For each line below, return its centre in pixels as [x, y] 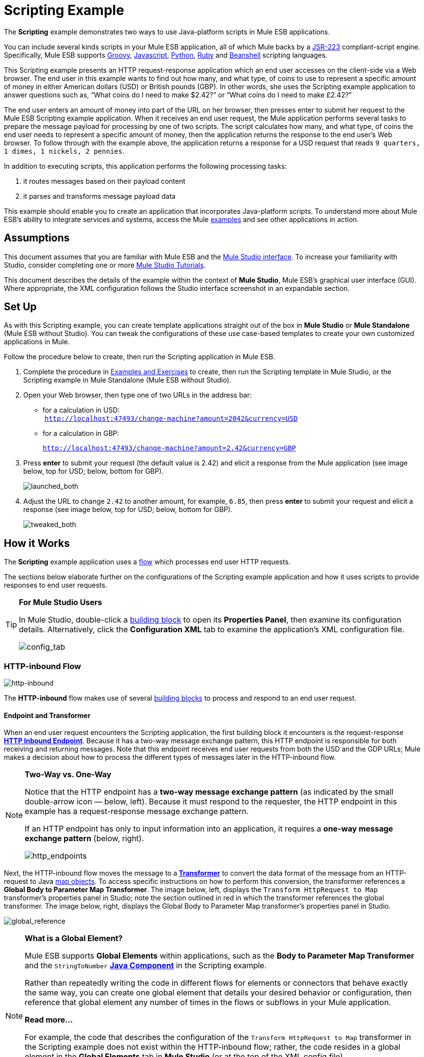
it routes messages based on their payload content [104, 181]
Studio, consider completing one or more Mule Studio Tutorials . [105, 265]
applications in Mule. [37, 342]
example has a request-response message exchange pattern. [137, 811]
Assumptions [37, 238]
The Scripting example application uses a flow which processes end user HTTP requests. [147, 562]
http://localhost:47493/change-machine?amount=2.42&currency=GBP [169, 448]
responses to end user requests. [55, 585]
